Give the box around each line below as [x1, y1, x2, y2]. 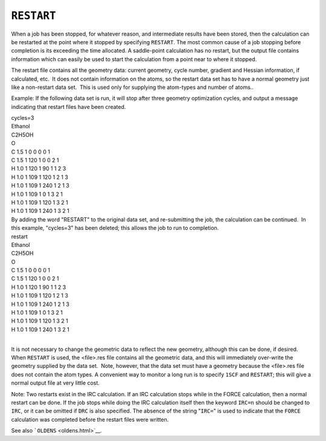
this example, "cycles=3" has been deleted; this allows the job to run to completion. [11, 224, 219, 232]
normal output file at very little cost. [11, 379, 100, 387]
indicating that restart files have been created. [11, 103, 126, 110]
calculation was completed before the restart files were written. [11, 416, 169, 423]
